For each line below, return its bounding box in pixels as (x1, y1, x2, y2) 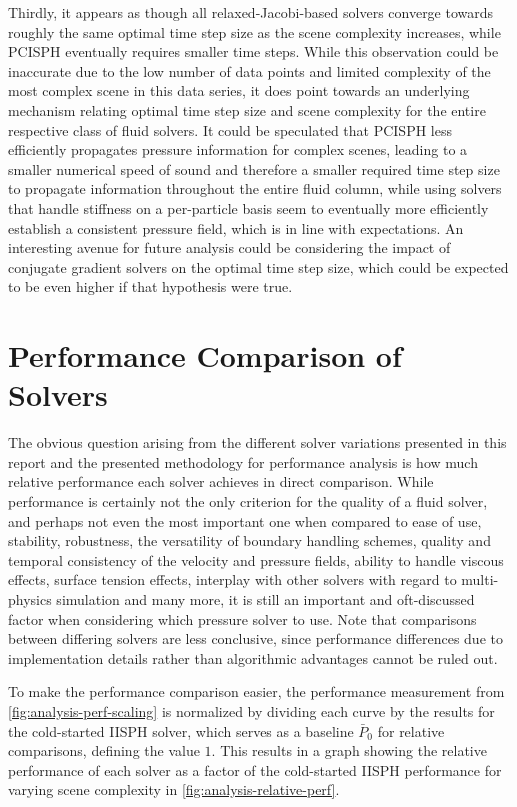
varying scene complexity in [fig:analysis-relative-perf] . (8, 779, 340, 800)
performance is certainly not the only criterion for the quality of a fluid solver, (8, 491, 488, 511)
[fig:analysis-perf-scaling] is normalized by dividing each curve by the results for (8, 700, 495, 721)
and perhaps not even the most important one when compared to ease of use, (8, 510, 482, 531)
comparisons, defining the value (8, 740, 200, 761)
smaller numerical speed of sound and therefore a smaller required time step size (8, 158, 500, 179)
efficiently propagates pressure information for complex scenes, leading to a (8, 139, 468, 160)
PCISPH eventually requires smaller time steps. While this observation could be (8, 41, 499, 62)
